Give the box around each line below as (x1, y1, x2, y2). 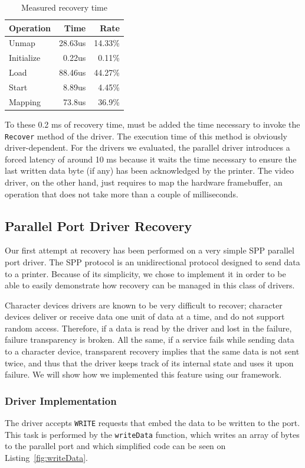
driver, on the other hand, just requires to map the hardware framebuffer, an (5, 175, 283, 188)
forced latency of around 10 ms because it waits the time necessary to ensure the (5, 152, 297, 165)
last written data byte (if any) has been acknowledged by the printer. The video (5, 164, 294, 177)
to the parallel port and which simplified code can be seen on (5, 440, 226, 452)
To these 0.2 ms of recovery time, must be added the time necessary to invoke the (5, 118, 300, 130)
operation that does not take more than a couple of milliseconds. (5, 187, 238, 200)
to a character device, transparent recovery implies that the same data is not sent (5, 345, 300, 357)
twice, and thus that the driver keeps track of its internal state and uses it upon (5, 356, 294, 369)
